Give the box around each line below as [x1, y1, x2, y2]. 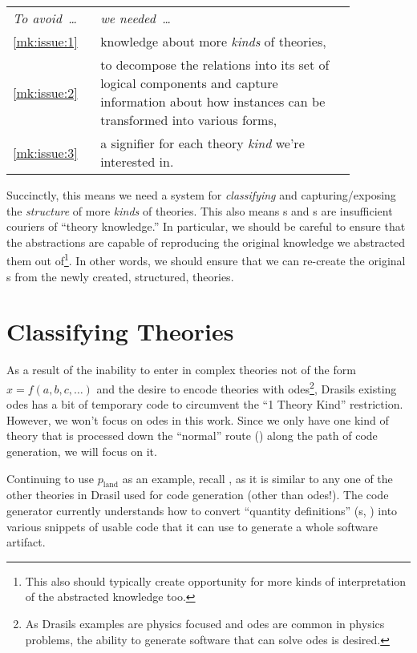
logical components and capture [100, 74, 278, 92]
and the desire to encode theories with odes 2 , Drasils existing [96, 377, 397, 397]
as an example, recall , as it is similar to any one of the [122, 470, 393, 486]
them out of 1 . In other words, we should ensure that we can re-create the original [6, 250, 406, 269]
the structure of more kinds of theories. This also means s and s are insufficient [6, 202, 393, 219]
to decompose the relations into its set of [100, 55, 330, 74]
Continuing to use [6, 470, 94, 486]
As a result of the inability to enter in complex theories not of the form [6, 361, 356, 378]
